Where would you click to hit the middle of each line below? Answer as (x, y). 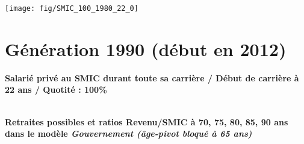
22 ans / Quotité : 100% (56, 89)
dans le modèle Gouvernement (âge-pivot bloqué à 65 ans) (129, 133)
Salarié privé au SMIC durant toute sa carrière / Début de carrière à (152, 77)
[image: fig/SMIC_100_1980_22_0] (72, 8)
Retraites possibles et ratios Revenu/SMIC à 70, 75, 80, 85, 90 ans (147, 121)
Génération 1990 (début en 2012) (146, 49)
